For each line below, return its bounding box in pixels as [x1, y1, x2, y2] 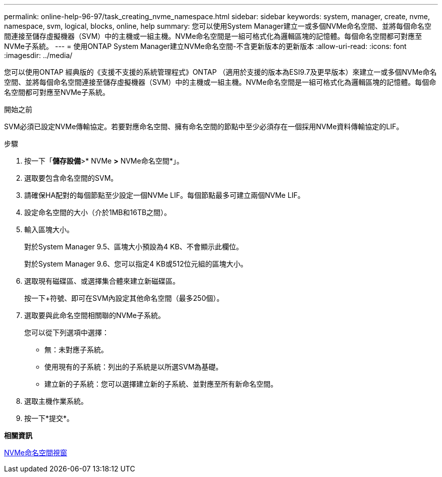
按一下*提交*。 [24, 414, 74, 422]
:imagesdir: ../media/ [4, 51, 73, 60]
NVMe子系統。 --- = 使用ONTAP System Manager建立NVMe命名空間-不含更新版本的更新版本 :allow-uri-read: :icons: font [4, 42, 407, 50]
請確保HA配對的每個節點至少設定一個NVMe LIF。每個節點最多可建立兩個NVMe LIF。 [24, 191, 305, 199]
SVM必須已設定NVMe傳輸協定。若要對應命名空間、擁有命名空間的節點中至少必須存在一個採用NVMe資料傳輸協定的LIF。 [4, 122, 404, 131]
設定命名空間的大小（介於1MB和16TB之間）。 [24, 208, 172, 217]
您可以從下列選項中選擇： [24, 328, 109, 337]
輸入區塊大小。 [24, 225, 74, 234]
